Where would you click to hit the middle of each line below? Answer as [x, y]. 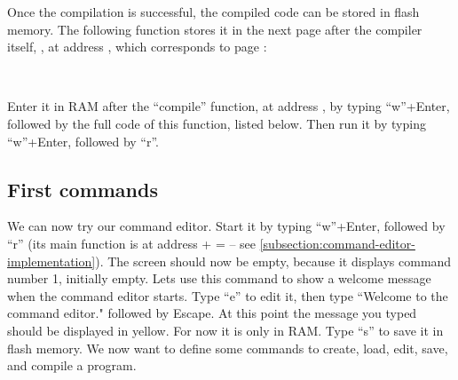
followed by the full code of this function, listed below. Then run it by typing [217, 123]
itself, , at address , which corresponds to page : [137, 47]
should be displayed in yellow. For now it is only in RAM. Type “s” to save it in [225, 330]
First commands [83, 189]
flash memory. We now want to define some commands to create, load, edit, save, [228, 348]
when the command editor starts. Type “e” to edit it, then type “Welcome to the [228, 295]
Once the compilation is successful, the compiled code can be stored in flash [213, 12]
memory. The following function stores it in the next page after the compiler [215, 29]
